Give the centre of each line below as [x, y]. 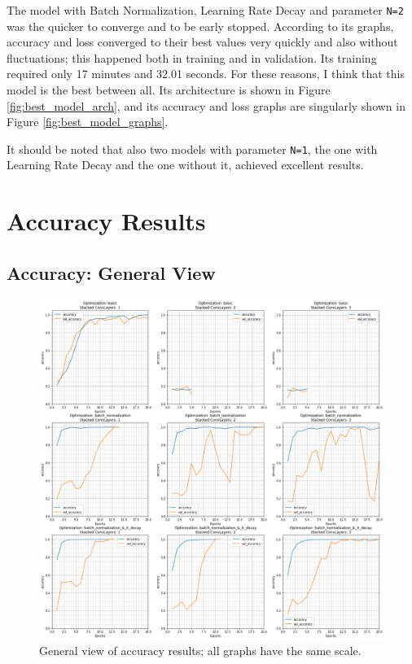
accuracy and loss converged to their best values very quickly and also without [202, 42]
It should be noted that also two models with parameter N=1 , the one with [192, 149]
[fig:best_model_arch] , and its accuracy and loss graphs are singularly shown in [206, 105]
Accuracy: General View [111, 272]
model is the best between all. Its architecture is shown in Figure [169, 90]
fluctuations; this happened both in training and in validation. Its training [192, 57]
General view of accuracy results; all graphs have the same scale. [200, 651]
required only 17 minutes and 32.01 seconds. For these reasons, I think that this [206, 74]
